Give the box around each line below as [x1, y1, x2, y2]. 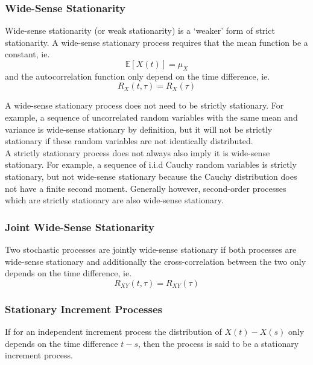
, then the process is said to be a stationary [138, 337, 299, 349]
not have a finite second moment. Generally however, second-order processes [5, 182, 286, 194]
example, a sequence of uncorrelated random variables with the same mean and [5, 110, 298, 123]
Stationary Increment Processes [5, 301, 162, 316]
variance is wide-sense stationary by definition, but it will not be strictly [5, 122, 273, 135]
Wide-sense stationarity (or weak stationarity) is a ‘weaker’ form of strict [5, 24, 275, 37]
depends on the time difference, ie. [5, 267, 132, 279]
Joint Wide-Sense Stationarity [5, 219, 154, 234]
